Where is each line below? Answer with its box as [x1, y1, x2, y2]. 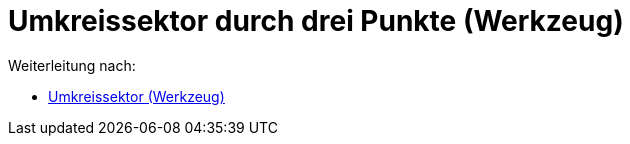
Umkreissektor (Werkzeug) [48, 87, 225, 105]
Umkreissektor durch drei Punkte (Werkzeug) [8, 4, 624, 38]
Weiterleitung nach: [8, 56, 136, 74]
